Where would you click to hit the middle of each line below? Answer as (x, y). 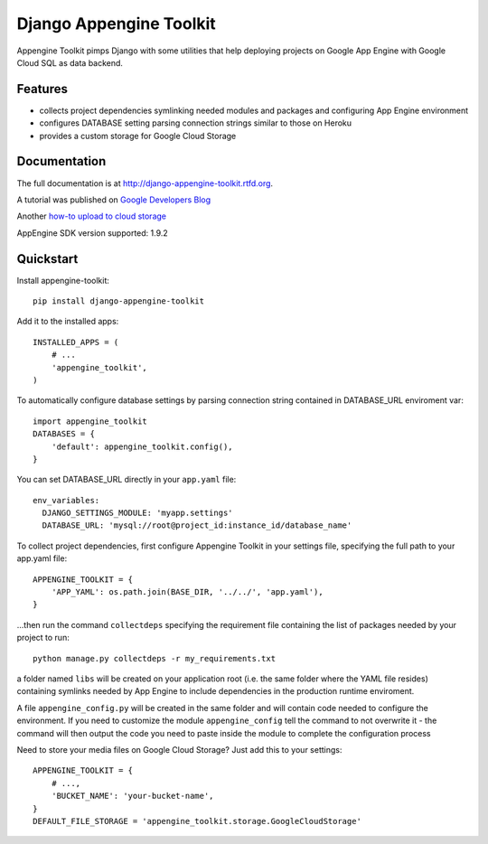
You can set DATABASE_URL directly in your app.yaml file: (127, 480)
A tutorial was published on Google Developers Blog (114, 200)
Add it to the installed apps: (68, 322)
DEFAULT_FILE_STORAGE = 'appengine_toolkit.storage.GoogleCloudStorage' (197, 821)
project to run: (43, 638)
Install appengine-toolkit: (63, 280)
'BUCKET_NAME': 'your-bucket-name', (132, 796)
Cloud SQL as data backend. (70, 62)
